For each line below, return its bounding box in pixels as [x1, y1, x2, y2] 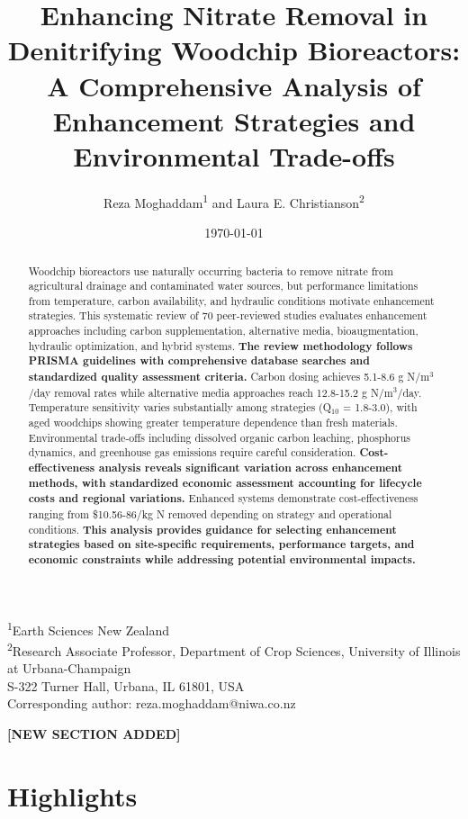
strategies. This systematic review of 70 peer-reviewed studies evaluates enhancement [28, 308, 427, 323]
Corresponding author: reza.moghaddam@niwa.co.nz [7, 694, 296, 713]
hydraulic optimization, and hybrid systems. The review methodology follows [28, 337, 413, 354]
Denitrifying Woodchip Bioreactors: [7, 31, 461, 68]
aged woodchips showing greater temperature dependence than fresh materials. [28, 415, 398, 430]
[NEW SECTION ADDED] [7, 724, 181, 742]
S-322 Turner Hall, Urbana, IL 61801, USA [7, 676, 245, 695]
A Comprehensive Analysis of [47, 67, 421, 103]
